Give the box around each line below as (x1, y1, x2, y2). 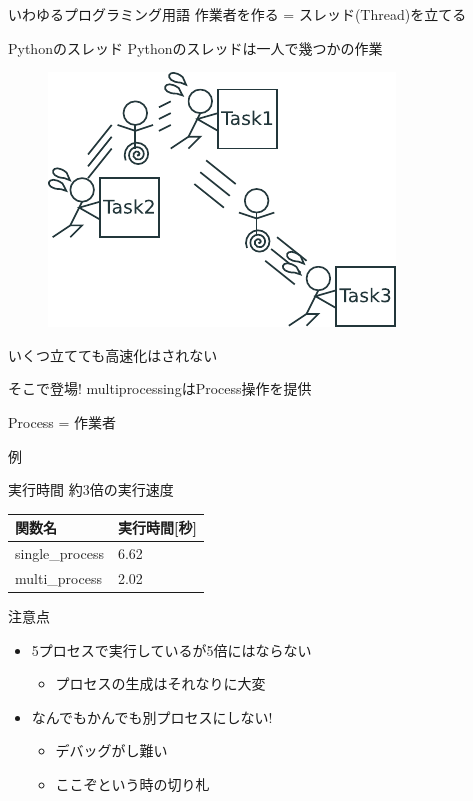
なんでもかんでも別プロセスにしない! (31, 706, 273, 727)
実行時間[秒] (117, 517, 197, 538)
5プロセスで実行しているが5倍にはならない (31, 639, 312, 660)
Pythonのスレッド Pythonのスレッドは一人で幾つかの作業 (8, 37, 383, 58)
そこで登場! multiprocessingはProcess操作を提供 (8, 378, 312, 399)
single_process (15, 543, 104, 564)
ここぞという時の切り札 (55, 774, 210, 794)
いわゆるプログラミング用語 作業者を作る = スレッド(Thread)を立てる (8, 4, 467, 24)
